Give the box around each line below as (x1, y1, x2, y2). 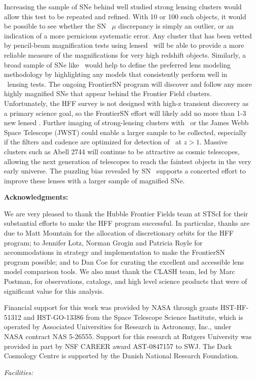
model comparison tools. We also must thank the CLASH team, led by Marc (4, 266, 235, 276)
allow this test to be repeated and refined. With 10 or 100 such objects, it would (4, 11, 246, 21)
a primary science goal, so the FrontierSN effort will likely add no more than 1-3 (4, 107, 246, 118)
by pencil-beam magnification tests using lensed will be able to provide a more (4, 40, 244, 50)
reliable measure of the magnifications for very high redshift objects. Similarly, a (4, 49, 246, 60)
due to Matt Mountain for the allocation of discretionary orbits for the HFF (4, 228, 234, 238)
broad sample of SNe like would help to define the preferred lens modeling (4, 59, 231, 69)
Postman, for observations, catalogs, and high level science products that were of (4, 276, 247, 286)
